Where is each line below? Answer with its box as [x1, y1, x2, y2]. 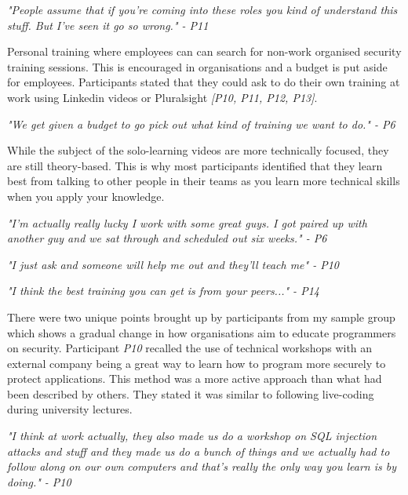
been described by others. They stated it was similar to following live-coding [7, 385, 374, 402]
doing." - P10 [7, 473, 71, 490]
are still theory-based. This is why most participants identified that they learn [7, 157, 383, 173]
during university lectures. [7, 401, 133, 417]
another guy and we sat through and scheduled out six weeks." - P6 [7, 230, 327, 246]
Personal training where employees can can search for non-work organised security [7, 43, 402, 60]
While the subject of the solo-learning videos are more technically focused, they [7, 142, 389, 158]
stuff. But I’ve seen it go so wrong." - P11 [7, 16, 209, 33]
